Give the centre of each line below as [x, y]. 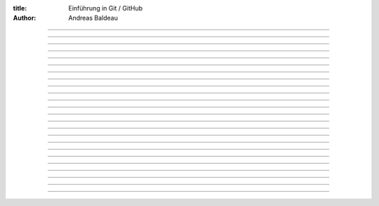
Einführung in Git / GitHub [106, 8]
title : [20, 8]
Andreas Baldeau [93, 18]
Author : [25, 18]
